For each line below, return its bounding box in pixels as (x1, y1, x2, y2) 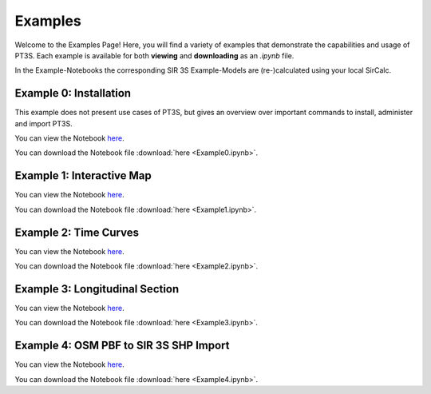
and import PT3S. (14, 118, 73, 128)
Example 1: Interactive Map (14, 169, 152, 183)
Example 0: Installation (14, 86, 132, 100)
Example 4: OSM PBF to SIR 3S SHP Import (14, 339, 230, 352)
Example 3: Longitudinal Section (14, 282, 180, 296)
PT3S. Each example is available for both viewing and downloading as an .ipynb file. (14, 50, 295, 60)
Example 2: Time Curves (14, 225, 140, 239)
